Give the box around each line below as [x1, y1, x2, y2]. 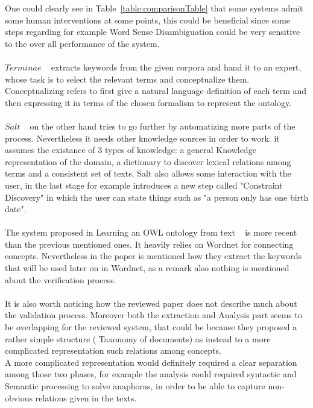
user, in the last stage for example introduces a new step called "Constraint [5, 178, 283, 191]
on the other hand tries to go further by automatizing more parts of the [30, 119, 296, 132]
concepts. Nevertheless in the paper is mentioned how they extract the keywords [5, 250, 302, 262]
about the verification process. [5, 273, 116, 286]
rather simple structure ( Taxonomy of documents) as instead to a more [5, 332, 271, 345]
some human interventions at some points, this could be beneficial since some [5, 13, 291, 26]
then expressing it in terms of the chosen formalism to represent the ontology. [5, 96, 292, 108]
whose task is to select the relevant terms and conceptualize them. [5, 72, 250, 85]
